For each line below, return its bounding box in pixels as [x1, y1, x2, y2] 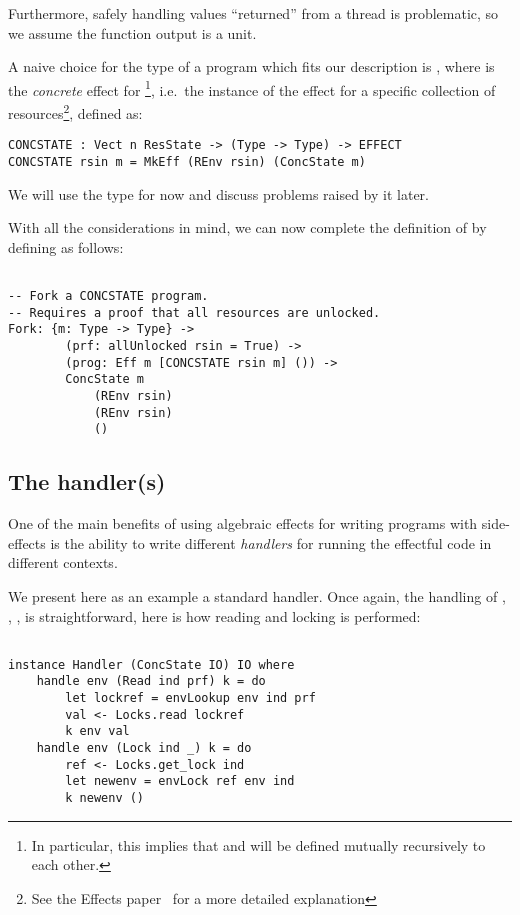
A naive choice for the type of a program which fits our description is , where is [8, 56, 495, 77]
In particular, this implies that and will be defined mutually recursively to [31, 834, 486, 855]
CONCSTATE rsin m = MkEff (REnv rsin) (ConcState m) [8, 154, 366, 169]
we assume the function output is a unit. [8, 22, 257, 43]
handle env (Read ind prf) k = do [36, 674, 266, 689]
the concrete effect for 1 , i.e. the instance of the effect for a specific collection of [8, 76, 496, 100]
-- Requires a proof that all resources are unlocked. [8, 305, 381, 320]
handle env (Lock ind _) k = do [36, 741, 252, 756]
